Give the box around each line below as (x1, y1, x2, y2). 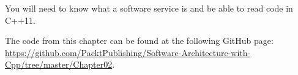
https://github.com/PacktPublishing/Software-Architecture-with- (5, 46, 251, 59)
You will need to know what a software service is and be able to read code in (5, 2, 293, 14)
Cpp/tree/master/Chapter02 (5, 58, 113, 71)
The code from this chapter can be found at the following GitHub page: (5, 34, 274, 47)
